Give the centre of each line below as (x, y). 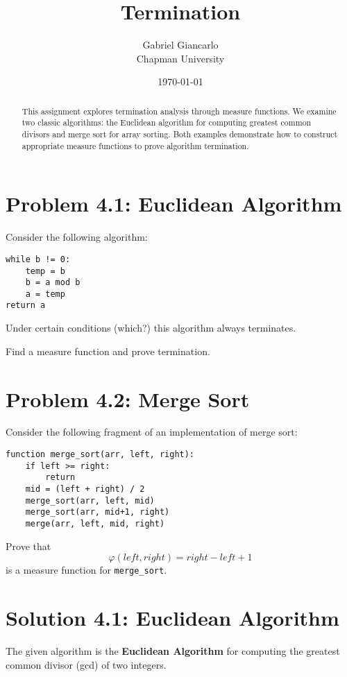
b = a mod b (53, 283)
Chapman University (180, 58)
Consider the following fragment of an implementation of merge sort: (152, 432)
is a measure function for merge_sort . (86, 570)
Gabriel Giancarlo (180, 45)
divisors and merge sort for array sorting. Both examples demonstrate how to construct (180, 134)
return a (26, 306)
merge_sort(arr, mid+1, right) (98, 512)
